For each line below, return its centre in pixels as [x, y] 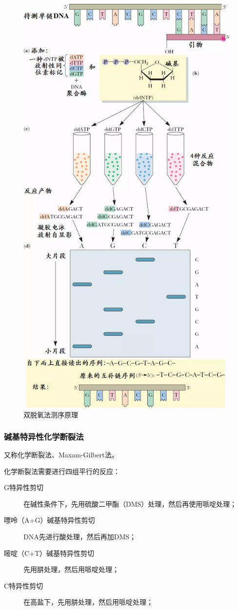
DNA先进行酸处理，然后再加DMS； [80, 536]
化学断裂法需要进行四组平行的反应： [62, 471]
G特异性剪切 [24, 487]
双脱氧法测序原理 [51, 415]
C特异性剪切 [24, 585]
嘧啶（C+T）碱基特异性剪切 [49, 553]
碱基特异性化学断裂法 [44, 436]
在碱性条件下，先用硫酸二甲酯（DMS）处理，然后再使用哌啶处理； [130, 503]
